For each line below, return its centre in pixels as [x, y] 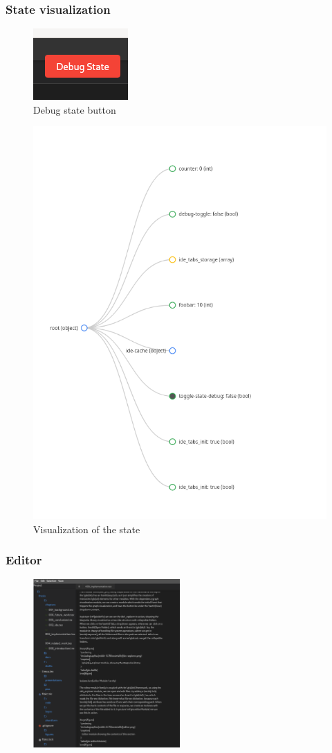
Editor [24, 560]
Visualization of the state [87, 529]
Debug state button [75, 109]
